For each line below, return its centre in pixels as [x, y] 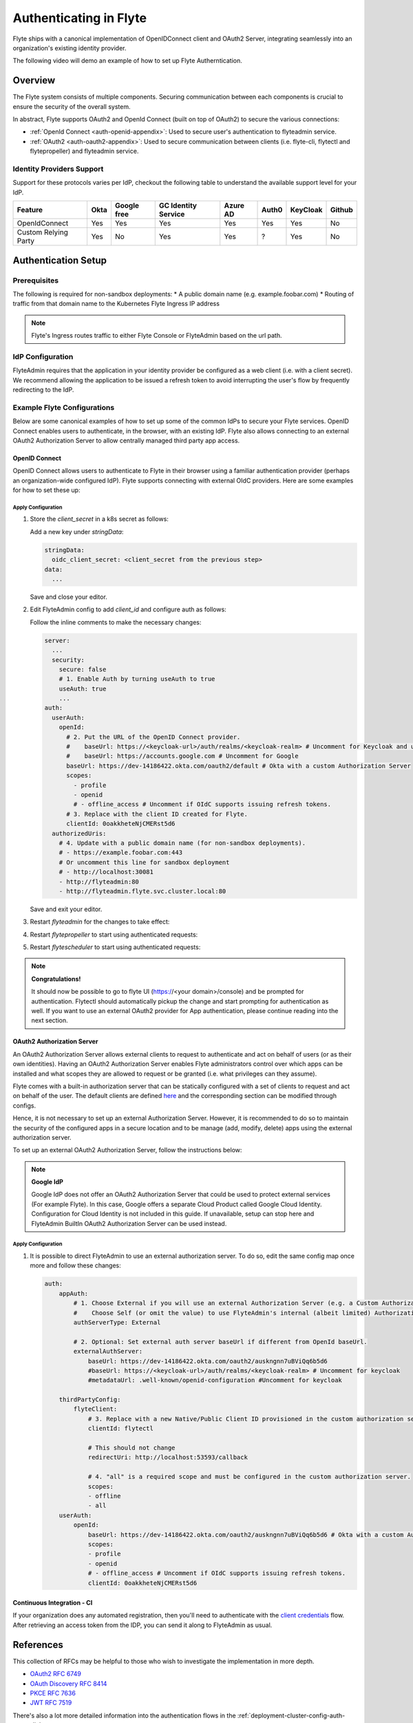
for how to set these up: [46, 490]
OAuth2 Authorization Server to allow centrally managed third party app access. [126, 440]
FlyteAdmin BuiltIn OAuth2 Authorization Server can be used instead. [129, 1223]
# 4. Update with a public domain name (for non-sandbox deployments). [182, 843]
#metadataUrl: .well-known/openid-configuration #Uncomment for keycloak [215, 1380]
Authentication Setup [60, 260]
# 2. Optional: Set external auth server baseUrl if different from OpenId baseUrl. [220, 1342]
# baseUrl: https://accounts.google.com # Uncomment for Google [182, 756]
